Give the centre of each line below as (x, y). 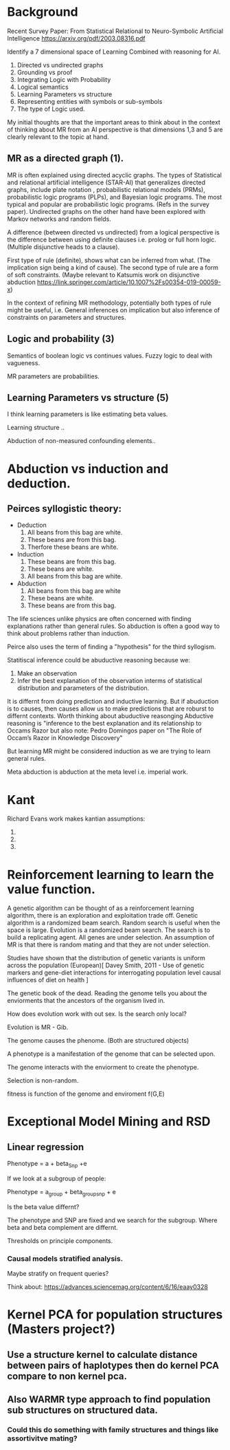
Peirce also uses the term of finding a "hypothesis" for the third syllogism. (112, 647)
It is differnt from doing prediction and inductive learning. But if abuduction (113, 702)
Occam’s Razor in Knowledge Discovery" (65, 738)
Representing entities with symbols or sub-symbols (90, 101)
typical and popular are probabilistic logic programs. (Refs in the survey (108, 204)
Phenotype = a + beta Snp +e (47, 1165)
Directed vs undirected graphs (60, 65)
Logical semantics (43, 87)
